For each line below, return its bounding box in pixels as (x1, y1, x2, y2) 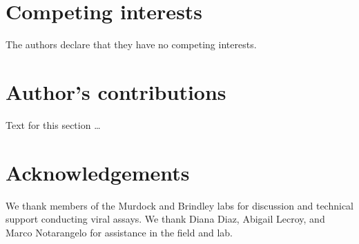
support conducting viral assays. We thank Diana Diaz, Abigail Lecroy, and (6, 212, 325, 226)
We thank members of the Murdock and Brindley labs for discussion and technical (6, 198, 353, 212)
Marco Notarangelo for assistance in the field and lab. (6, 225, 233, 239)
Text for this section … (6, 117, 101, 132)
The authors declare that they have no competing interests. (6, 37, 257, 52)
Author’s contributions (6, 77, 226, 105)
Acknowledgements (6, 158, 190, 186)
